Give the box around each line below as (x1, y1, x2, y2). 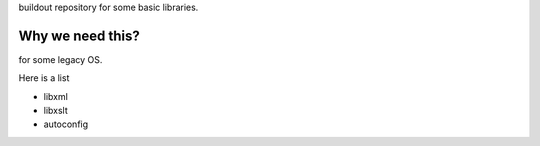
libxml (43, 90, 69, 102)
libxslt (43, 105, 69, 117)
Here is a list (18, 72, 70, 84)
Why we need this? (18, 27, 140, 44)
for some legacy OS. (18, 53, 103, 65)
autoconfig (43, 118, 89, 130)
